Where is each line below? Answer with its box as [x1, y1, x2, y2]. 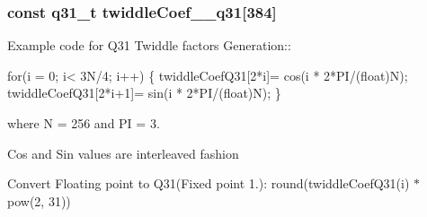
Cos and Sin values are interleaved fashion [7, 143, 239, 162]
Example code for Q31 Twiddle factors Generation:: [7, 36, 291, 55]
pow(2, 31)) [7, 191, 71, 210]
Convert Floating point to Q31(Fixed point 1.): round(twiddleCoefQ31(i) [7, 174, 410, 193]
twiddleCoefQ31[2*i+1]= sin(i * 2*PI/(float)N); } [7, 83, 281, 102]
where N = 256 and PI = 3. [7, 114, 160, 132]
